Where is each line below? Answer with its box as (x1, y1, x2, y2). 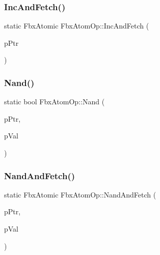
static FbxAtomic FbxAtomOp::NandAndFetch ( (4, 189, 156, 200)
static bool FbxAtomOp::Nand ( (4, 96, 105, 107)
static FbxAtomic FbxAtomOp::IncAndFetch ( (4, 20, 149, 31)
